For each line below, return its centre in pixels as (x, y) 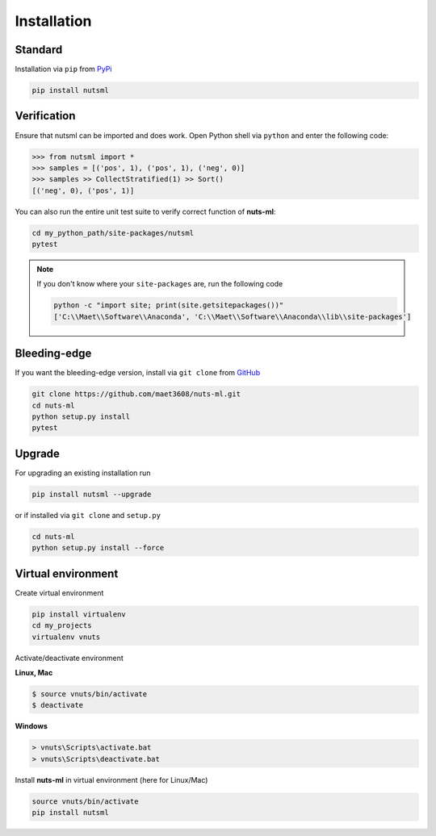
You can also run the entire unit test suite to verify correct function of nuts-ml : (145, 211)
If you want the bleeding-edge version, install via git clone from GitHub (138, 373)
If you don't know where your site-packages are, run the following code (160, 284)
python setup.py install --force (98, 548)
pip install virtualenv (79, 614)
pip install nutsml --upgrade (92, 494)
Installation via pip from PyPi (63, 69)
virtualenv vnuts (66, 637)
